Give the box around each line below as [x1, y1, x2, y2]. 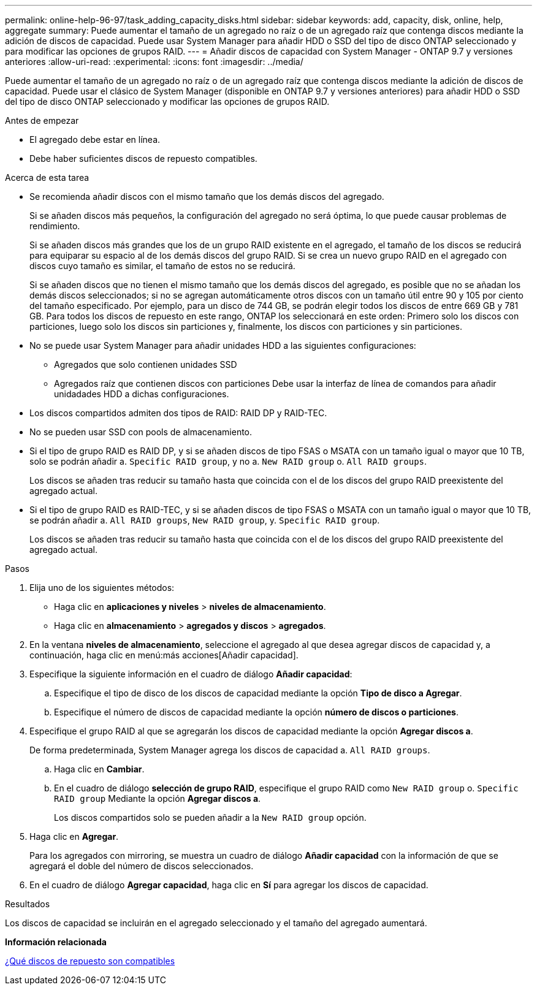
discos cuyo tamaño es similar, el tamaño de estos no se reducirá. [29, 261, 295, 271]
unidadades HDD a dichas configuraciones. [54, 389, 229, 399]
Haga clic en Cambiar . [54, 764, 145, 774]
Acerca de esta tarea [5, 172, 89, 183]
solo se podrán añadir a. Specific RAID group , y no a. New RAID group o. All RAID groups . [29, 456, 427, 466]
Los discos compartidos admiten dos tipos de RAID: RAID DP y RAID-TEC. [29, 408, 327, 418]
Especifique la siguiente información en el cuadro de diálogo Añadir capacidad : [29, 669, 352, 679]
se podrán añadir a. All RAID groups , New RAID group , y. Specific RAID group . [29, 515, 380, 525]
